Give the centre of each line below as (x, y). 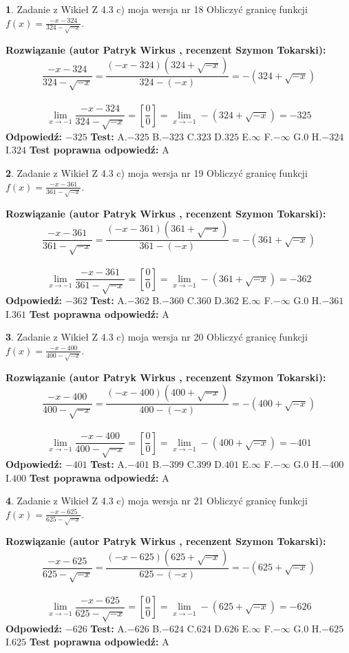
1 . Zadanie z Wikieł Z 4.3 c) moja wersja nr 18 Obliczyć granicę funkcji (157, 9)
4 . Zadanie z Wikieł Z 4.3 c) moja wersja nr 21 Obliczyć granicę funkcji (157, 501)
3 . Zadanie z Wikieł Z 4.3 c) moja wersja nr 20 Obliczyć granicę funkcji (157, 337)
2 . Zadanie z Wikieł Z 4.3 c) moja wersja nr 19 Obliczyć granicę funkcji (157, 173)
